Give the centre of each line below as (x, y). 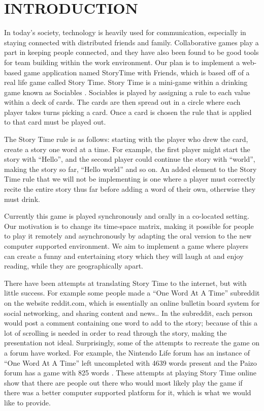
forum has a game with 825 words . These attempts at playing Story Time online (130, 373)
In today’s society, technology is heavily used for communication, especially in (125, 32)
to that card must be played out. (55, 122)
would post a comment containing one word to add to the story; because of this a (131, 323)
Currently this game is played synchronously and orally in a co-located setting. (127, 216)
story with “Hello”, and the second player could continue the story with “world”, (130, 159)
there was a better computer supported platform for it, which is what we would (128, 392)
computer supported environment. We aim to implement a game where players (126, 246)
